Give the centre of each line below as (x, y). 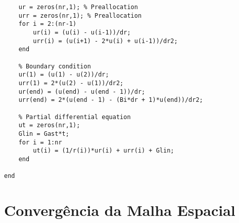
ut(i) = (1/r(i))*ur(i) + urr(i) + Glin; (104, 151)
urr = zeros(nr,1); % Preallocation (80, 15)
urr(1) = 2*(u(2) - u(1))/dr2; (71, 83)
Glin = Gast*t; (44, 134)
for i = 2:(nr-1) (47, 24)
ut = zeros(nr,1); (49, 125)
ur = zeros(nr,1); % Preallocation (78, 7)
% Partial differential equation (75, 117)
